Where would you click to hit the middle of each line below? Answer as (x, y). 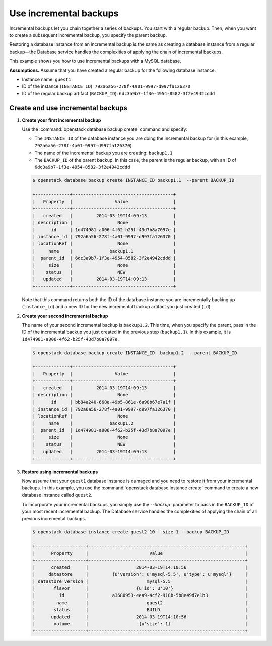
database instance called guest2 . (57, 495)
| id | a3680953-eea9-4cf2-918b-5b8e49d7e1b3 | (140, 595)
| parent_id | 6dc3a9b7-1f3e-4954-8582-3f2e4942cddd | (104, 258)
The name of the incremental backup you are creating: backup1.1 (104, 153)
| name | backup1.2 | (104, 423)
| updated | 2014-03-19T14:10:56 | (140, 617)
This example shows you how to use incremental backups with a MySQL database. (95, 61)
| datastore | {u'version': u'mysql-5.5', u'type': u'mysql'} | (140, 574)
